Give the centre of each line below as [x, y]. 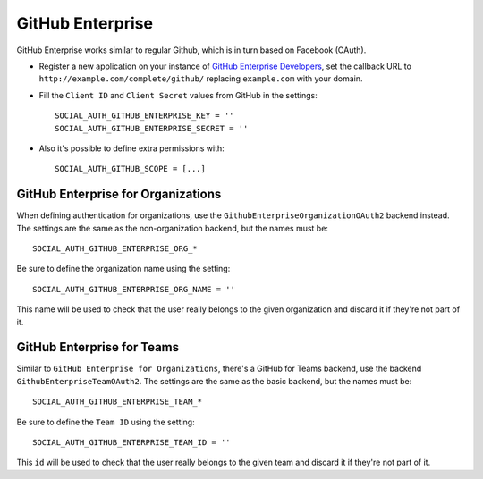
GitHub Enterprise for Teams [98, 347]
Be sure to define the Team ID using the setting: [106, 422]
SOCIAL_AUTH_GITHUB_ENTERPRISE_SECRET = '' [152, 128]
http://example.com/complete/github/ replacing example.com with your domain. [201, 79]
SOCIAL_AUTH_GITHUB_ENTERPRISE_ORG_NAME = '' [134, 289]
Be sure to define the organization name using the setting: [123, 269]
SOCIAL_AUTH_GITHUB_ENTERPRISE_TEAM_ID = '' [132, 442]
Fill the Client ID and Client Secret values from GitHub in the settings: [178, 95]
